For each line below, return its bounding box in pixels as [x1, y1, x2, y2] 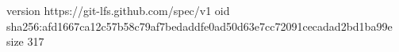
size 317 [6, 33, 44, 50]
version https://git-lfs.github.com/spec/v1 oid [6, 2, 230, 18]
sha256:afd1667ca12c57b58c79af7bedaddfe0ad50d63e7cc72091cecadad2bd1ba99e [6, 17, 393, 34]
